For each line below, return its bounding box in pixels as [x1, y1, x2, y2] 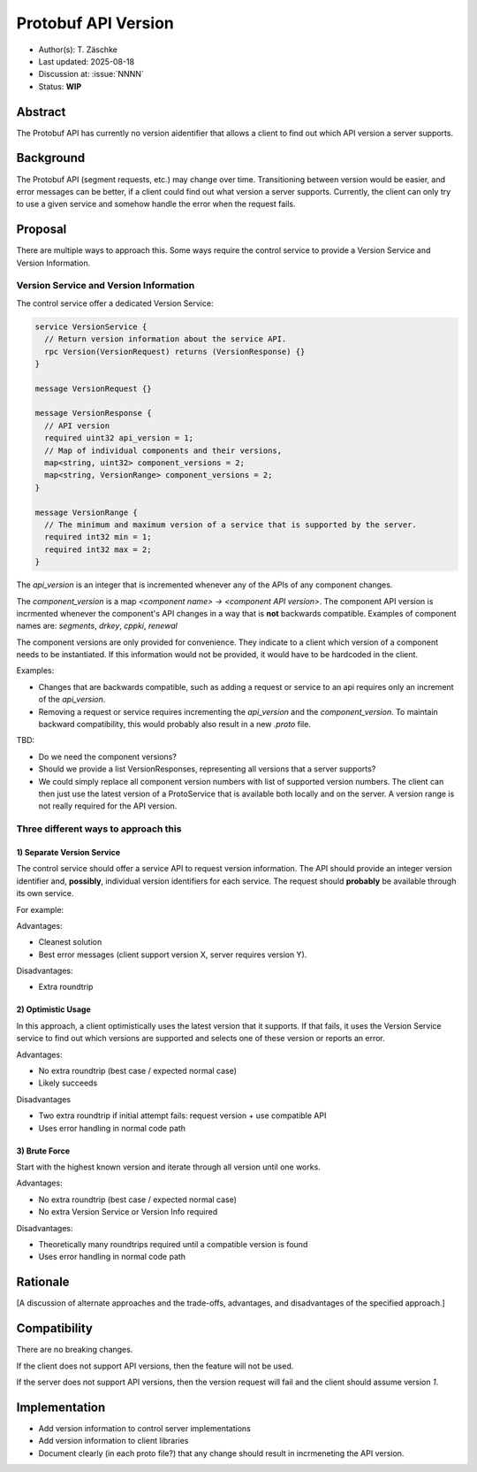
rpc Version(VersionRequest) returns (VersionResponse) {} [44, 346, 306, 356]
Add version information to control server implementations [38, 1422, 251, 1433]
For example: [16, 904, 64, 915]
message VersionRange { [34, 507, 139, 517]
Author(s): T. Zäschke [38, 44, 118, 55]
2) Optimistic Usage [16, 1004, 92, 1015]
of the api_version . [38, 694, 106, 705]
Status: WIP [38, 80, 82, 92]
